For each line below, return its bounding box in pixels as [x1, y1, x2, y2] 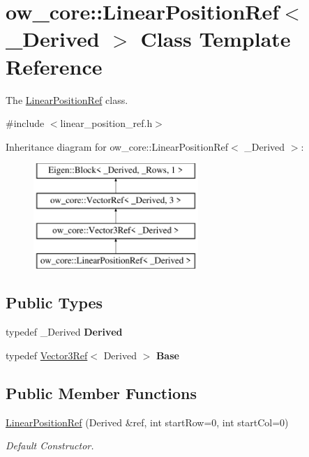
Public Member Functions [6, 382, 197, 403]
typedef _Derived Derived [6, 324, 123, 339]
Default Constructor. [6, 438, 94, 453]
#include [6, 116, 45, 130]
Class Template [140, 24, 291, 53]
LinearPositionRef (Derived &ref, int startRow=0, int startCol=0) [6, 414, 289, 429]
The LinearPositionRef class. [6, 92, 128, 107]
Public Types [6, 292, 103, 313]
